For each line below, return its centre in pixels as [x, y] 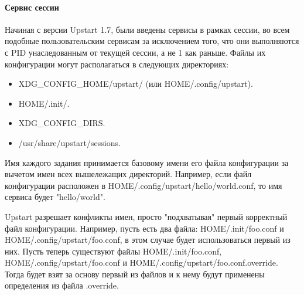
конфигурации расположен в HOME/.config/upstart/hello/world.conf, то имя [144, 185]
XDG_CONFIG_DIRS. [62, 123]
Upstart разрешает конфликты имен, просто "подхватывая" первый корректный [146, 216]
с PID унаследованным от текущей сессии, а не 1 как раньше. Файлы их [135, 52]
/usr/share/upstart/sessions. [69, 142]
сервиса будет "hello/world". [55, 197]
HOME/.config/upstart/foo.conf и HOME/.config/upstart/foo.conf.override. [141, 262]
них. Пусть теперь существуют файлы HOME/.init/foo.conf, [113, 251]
